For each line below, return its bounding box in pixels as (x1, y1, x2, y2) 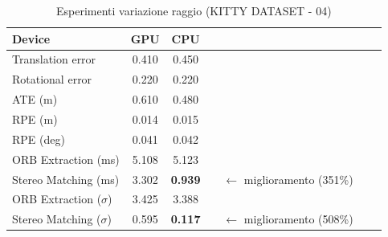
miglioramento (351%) (243, 170, 353, 187)
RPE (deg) (12, 130, 65, 147)
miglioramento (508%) (243, 210, 353, 227)
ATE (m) (12, 91, 58, 108)
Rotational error (12, 71, 92, 88)
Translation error (12, 51, 96, 67)
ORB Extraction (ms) (12, 150, 120, 167)
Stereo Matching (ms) (12, 170, 120, 187)
